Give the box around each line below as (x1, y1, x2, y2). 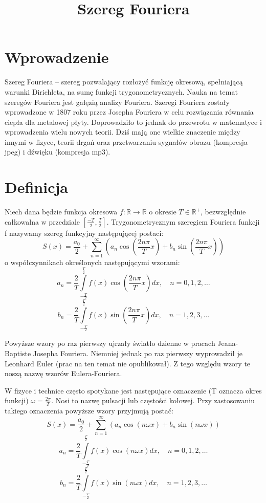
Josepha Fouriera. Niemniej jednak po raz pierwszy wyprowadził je (33, 348, 242, 359)
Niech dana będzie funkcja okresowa (5, 206, 118, 217)
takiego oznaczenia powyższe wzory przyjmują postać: (5, 405, 173, 416)
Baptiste (5, 348, 31, 359)
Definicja (5, 177, 68, 198)
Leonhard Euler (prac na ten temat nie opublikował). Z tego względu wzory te (5, 358, 251, 368)
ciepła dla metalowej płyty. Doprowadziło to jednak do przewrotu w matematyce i (5, 116, 262, 127)
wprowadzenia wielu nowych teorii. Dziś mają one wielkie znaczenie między (5, 126, 240, 137)
